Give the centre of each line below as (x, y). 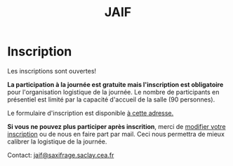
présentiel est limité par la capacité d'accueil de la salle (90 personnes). (111, 99)
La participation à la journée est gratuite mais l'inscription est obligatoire (115, 84)
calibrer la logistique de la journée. (57, 141)
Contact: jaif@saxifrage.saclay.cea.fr (61, 155)
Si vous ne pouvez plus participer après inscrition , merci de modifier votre (116, 126)
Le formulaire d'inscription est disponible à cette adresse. (91, 113)
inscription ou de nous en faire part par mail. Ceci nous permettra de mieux (116, 134)
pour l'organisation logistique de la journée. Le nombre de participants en (113, 92)
